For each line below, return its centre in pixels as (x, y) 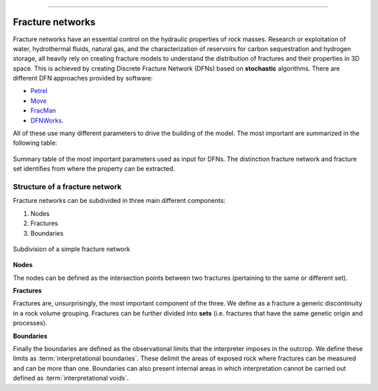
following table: (35, 143)
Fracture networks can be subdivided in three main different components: (119, 201)
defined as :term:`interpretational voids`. (71, 378)
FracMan (43, 111)
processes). (30, 323)
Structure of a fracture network (67, 187)
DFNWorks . (47, 120)
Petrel (39, 91)
